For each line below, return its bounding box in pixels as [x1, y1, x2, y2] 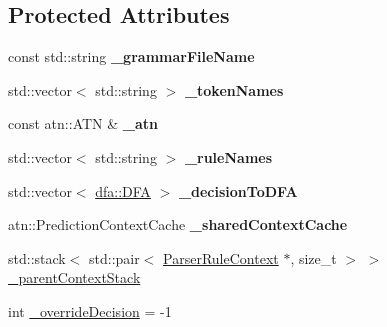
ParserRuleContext [163, 247, 279, 268]
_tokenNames [184, 79, 284, 100]
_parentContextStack [8, 267, 141, 288]
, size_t [290, 247, 337, 268]
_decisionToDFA [178, 180, 298, 201]
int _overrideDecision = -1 [8, 300, 172, 321]
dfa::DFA [95, 180, 151, 201]
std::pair [89, 247, 140, 268]
